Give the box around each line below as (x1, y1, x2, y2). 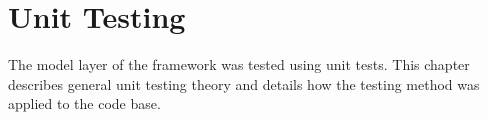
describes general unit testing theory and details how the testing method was (8, 73, 480, 94)
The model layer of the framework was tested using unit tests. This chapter (8, 54, 470, 75)
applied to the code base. (8, 93, 161, 114)
